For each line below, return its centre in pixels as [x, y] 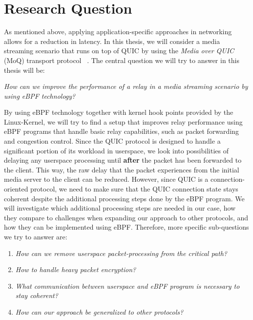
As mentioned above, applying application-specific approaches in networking [118, 32]
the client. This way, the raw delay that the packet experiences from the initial [122, 169]
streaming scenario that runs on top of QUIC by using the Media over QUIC [119, 51]
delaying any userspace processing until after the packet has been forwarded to [123, 160]
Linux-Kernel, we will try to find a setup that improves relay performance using [123, 121]
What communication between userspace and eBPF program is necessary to [127, 286]
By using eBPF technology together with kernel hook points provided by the [119, 112]
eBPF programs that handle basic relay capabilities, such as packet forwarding [122, 131]
